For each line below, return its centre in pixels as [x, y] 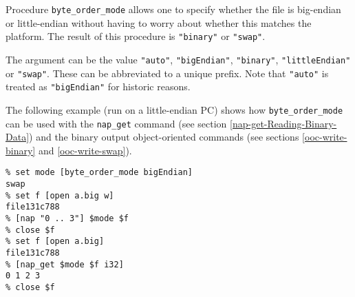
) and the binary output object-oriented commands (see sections [164, 137]
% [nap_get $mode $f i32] [65, 264]
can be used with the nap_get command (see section [116, 123]
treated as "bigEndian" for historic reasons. [98, 86]
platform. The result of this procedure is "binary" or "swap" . [136, 36]
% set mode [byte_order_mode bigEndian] [99, 173]
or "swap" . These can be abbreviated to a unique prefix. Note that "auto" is [167, 73]
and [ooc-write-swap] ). [85, 150]
